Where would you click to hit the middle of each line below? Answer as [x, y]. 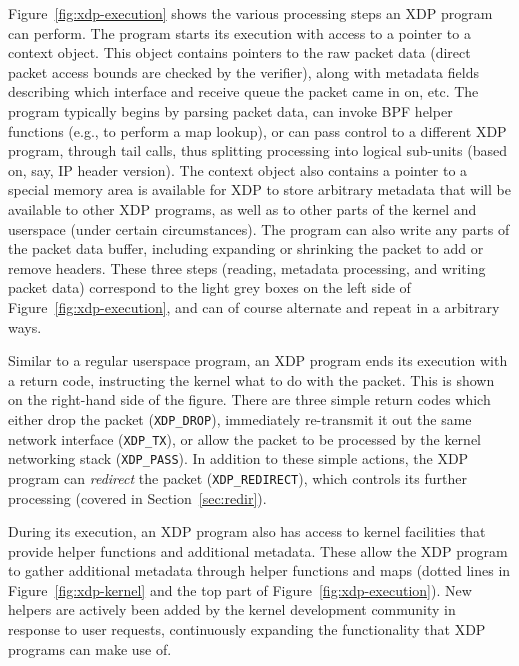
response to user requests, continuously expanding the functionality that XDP [247, 629]
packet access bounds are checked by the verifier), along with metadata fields [243, 71]
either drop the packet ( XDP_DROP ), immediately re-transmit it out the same [240, 418]
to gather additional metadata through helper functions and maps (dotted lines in [259, 570]
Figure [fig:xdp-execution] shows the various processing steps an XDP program [250, 13]
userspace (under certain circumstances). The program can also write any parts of [259, 228]
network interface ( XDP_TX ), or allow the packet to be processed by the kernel [244, 438]
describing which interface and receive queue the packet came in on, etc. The [243, 91]
